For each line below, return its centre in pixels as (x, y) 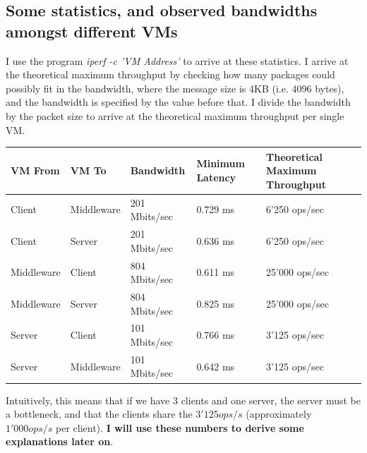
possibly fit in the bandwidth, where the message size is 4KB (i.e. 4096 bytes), (175, 88)
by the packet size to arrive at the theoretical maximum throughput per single (175, 115)
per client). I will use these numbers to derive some (180, 427)
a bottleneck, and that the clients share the (99, 414)
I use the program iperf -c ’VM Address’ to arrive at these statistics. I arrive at (177, 60)
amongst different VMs (92, 31)
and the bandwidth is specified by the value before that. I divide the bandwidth (178, 102)
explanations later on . (60, 441)
